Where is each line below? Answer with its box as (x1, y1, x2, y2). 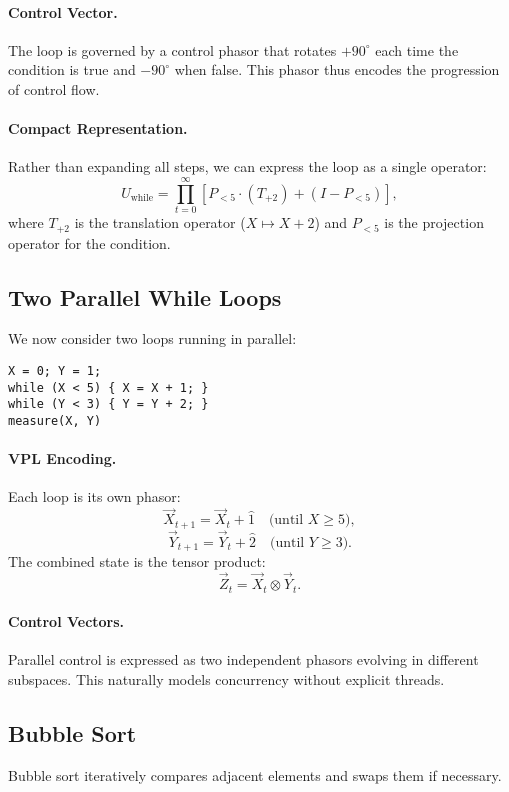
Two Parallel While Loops (8, 281, 282, 312)
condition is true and (8, 59, 136, 80)
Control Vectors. (8, 611, 125, 632)
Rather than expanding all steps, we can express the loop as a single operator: (8, 156, 487, 177)
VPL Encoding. (8, 448, 117, 469)
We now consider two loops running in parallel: (8, 328, 297, 349)
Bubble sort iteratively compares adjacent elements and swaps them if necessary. (8, 764, 502, 785)
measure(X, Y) (8, 413, 102, 428)
